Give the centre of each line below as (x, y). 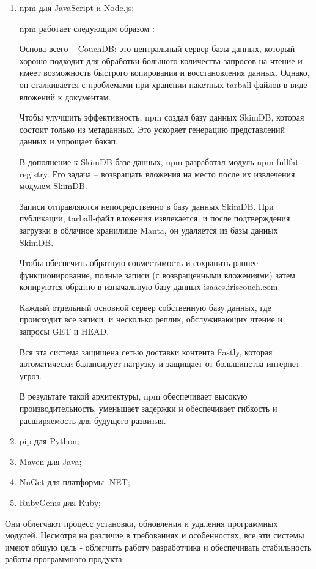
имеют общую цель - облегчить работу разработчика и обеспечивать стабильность (158, 547)
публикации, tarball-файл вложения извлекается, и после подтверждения (155, 218)
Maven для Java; (50, 461)
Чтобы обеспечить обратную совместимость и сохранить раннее (138, 263)
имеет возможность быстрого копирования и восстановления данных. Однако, (164, 73)
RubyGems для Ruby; (60, 502)
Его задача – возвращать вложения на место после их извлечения (174, 173)
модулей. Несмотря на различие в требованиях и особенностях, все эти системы (155, 535)
